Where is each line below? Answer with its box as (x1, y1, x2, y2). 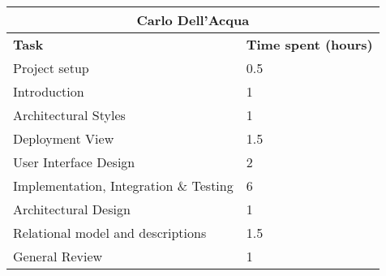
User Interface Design (13, 153, 135, 171)
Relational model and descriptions (13, 223, 207, 242)
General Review (13, 247, 103, 265)
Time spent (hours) (246, 35, 373, 54)
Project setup (13, 58, 89, 77)
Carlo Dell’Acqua (136, 11, 250, 29)
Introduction (13, 82, 84, 101)
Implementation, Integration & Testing (13, 176, 234, 195)
